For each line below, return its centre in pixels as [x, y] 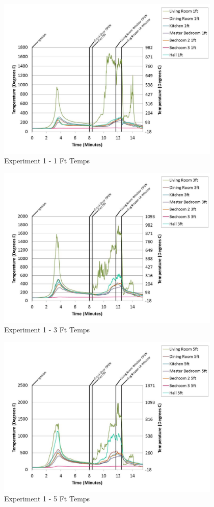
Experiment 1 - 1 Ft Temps [47, 161]
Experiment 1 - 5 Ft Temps [47, 499]
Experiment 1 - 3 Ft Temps [47, 330]
